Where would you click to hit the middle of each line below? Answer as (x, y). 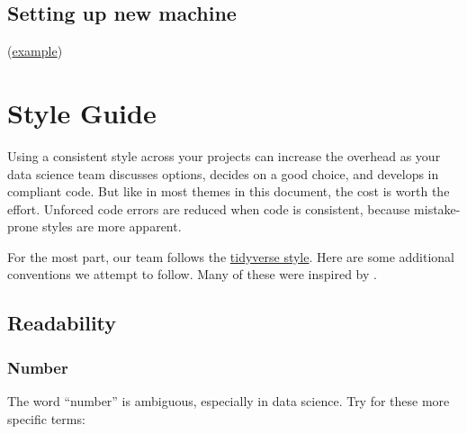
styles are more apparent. (112, 226)
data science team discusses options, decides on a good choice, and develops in (223, 173)
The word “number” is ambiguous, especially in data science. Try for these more (229, 401)
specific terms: (46, 418)
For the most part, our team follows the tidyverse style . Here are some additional (231, 256)
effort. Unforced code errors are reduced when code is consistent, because (209, 208)
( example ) (35, 51)
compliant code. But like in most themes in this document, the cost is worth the (229, 191)
